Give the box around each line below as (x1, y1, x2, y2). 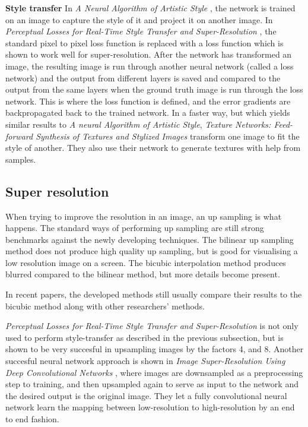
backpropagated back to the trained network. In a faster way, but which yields (5, 106, 290, 119)
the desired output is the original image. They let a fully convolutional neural (5, 389, 287, 401)
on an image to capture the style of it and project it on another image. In (5, 13, 273, 26)
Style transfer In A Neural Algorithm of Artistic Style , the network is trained (5, 2, 296, 14)
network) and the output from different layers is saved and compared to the (5, 71, 281, 84)
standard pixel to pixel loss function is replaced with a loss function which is (5, 36, 284, 49)
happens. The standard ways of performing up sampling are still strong (5, 222, 264, 234)
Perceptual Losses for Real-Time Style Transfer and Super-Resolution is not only (5, 320, 299, 332)
